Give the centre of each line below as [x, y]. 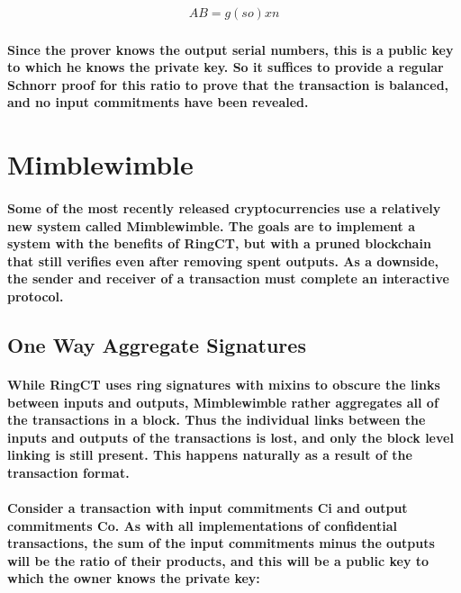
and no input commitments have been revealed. [158, 102]
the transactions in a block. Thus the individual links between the [217, 420]
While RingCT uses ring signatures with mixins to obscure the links [224, 384]
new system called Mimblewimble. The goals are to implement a [211, 225]
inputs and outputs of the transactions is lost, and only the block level [230, 437]
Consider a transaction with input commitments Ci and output [208, 508]
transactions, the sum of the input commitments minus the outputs [221, 543]
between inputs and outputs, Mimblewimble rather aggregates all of [223, 402]
